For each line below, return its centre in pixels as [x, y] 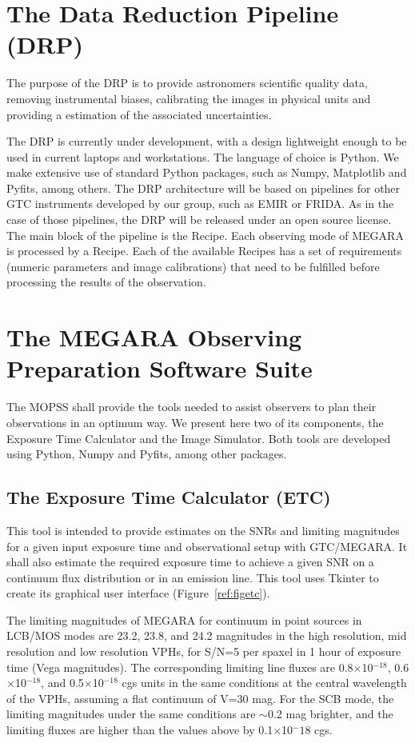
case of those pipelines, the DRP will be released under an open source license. [199, 220]
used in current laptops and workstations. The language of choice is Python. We [203, 156]
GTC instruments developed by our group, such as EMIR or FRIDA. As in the [200, 204]
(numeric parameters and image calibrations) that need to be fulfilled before [193, 266]
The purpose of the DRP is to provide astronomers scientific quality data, [187, 83]
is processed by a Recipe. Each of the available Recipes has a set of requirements [204, 251]
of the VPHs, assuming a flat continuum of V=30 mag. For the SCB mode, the [200, 698]
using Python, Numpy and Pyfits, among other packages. [147, 454]
